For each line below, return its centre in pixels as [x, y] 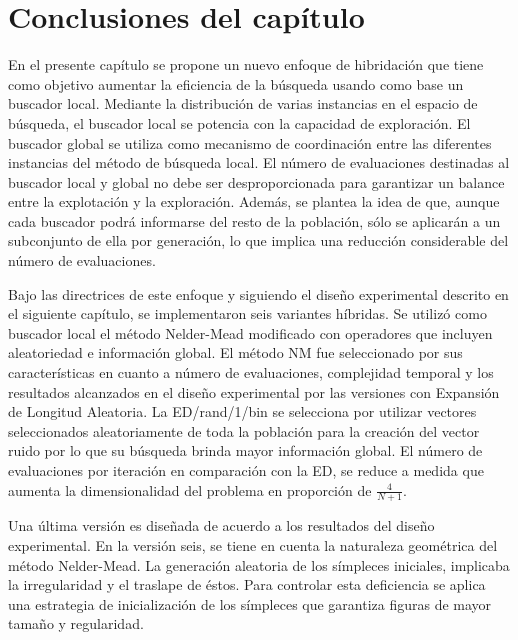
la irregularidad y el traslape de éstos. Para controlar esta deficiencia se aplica [247, 584]
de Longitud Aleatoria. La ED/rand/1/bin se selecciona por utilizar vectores [242, 411]
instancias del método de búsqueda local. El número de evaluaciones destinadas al [259, 162]
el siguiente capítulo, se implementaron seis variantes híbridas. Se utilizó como [247, 313]
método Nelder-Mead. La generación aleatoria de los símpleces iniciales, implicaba [259, 564]
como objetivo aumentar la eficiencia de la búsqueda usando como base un [236, 83]
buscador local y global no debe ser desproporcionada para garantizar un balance [256, 181]
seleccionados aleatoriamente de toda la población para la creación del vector [244, 430]
